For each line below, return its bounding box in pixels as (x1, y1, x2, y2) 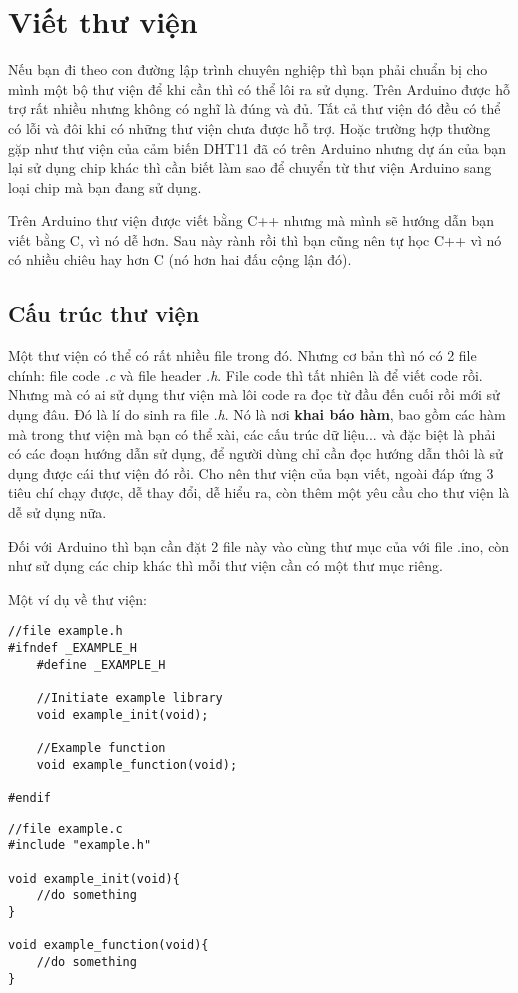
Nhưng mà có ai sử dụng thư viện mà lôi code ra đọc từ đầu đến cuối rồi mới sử (8, 384, 500, 405)
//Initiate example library (36, 691, 223, 706)
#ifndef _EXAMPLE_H (8, 641, 137, 656)
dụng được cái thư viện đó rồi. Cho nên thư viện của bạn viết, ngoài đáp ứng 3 (8, 462, 494, 483)
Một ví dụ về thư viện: (8, 588, 147, 609)
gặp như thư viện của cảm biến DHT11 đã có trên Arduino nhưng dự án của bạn (8, 137, 507, 158)
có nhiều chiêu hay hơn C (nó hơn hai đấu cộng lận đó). (8, 249, 352, 270)
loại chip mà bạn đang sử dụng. (8, 176, 202, 197)
